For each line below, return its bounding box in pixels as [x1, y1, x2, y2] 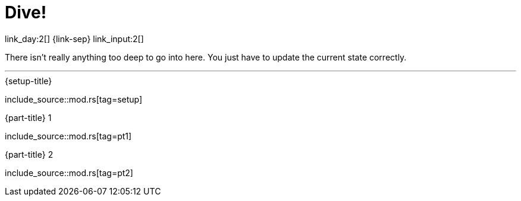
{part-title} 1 [5, 112, 52, 123]
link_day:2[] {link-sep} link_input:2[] [5, 33, 144, 44]
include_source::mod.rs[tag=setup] [5, 94, 143, 104]
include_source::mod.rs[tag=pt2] [5, 167, 133, 178]
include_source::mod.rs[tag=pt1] [5, 130, 132, 141]
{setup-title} [5, 75, 52, 86]
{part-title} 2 [5, 149, 54, 159]
